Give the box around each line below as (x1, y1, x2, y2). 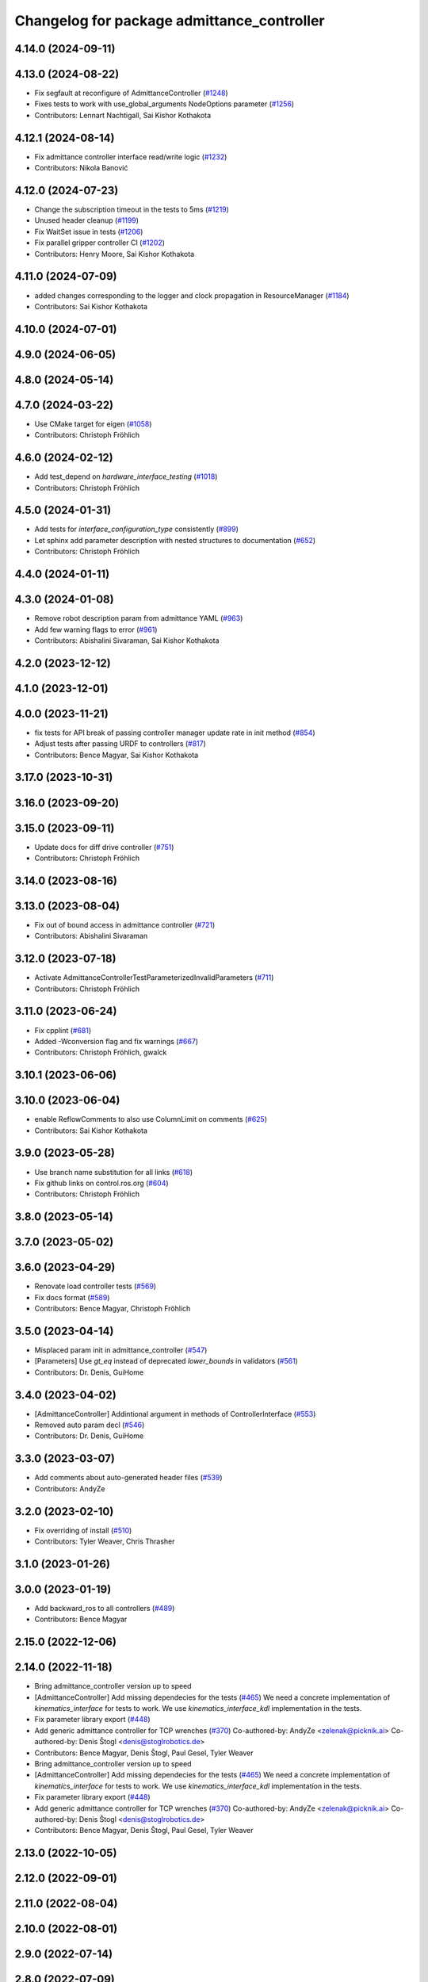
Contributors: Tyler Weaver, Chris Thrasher (34, 1536, 175, 1546)
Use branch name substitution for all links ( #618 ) (34, 1167, 193, 1177)
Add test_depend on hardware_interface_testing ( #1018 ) (34, 472, 218, 481)
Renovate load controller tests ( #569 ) (34, 1281, 157, 1291)
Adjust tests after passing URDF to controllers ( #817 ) (34, 739, 206, 748)
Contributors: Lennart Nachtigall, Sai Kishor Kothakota (34, 110, 212, 120)
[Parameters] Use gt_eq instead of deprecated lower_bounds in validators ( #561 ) (34, 1356, 299, 1366)
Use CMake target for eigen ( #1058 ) (34, 419, 152, 428)
